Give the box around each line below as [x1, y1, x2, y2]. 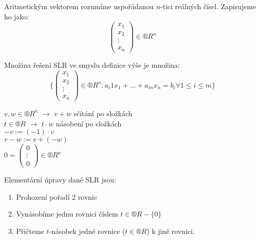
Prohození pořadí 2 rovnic [16, 191, 97, 202]
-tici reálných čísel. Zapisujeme [160, 1, 256, 11]
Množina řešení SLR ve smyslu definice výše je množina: [4, 59, 180, 70]
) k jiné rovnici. [146, 226, 195, 236]
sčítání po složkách [73, 108, 133, 118]
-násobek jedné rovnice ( [49, 226, 125, 236]
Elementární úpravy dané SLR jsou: [4, 174, 116, 185]
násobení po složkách [56, 118, 122, 128]
